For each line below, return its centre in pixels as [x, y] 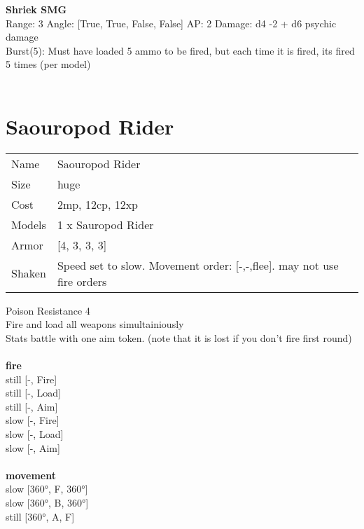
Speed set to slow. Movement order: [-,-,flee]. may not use [198, 265]
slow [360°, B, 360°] [47, 502]
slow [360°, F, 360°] [47, 489]
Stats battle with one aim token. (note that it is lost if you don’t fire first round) [179, 337]
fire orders [82, 281]
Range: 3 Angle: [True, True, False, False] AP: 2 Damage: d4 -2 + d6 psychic [171, 23]
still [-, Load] [33, 393]
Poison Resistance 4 [48, 310]
